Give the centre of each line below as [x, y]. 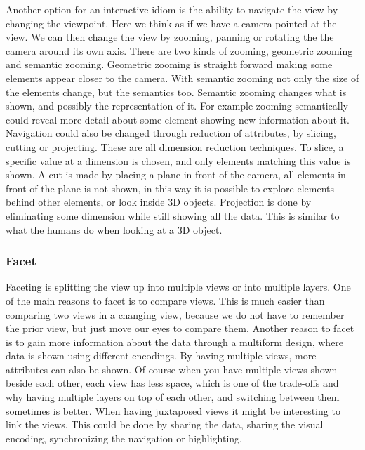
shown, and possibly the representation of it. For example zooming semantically [177, 106]
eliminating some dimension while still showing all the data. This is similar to [173, 215]
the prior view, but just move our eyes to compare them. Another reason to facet [180, 328]
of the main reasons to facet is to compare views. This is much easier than [165, 300]
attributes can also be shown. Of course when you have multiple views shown [172, 369]
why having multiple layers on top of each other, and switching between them [173, 397]
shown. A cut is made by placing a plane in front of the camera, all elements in [176, 174]
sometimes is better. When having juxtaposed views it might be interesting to [173, 410]
